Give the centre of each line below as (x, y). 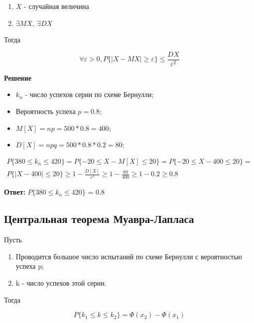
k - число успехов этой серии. (61, 282)
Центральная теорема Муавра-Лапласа (99, 219)
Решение (18, 77)
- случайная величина (57, 6)
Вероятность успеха (46, 111)
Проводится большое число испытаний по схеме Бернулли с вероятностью (129, 256)
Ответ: (15, 192)
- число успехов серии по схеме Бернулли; (89, 94)
